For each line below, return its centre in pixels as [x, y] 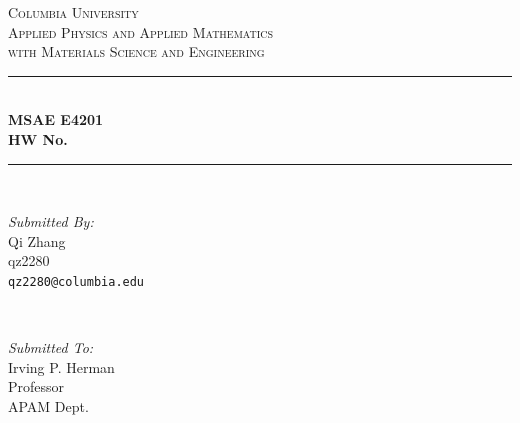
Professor [36, 386]
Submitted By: [51, 221]
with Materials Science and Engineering [136, 51]
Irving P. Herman [61, 366]
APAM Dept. [48, 405]
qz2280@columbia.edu [76, 281]
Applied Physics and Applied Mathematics [141, 31]
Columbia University [73, 12]
